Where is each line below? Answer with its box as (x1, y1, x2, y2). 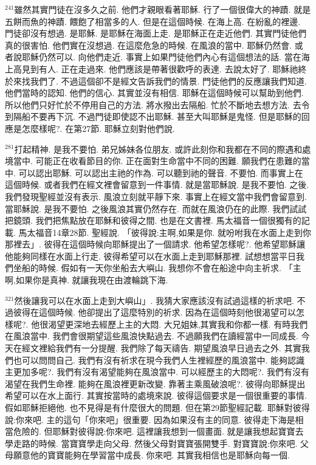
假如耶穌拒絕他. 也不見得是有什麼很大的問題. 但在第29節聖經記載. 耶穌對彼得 (5, 401, 310, 413)
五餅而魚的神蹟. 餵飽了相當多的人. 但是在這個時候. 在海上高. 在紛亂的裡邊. (5, 15, 301, 27)
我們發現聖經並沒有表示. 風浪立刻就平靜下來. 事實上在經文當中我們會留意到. (5, 190, 307, 202)
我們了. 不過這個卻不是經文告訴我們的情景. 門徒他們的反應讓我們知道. (30, 74, 307, 87)
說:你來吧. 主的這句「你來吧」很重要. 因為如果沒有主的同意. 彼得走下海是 (5, 413, 295, 425)
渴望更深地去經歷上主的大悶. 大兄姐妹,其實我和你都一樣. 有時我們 (48, 317, 308, 330)
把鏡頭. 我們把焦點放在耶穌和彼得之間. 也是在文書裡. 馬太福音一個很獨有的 (5, 214, 301, 227)
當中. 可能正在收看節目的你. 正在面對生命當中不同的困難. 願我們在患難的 (13, 154, 301, 167)
